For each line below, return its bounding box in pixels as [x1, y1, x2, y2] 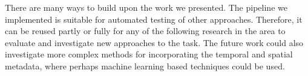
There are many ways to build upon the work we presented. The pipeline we [5, 1, 287, 13]
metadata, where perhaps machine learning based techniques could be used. [5, 59, 285, 72]
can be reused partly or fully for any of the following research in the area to [5, 25, 286, 37]
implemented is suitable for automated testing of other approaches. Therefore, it [5, 13, 303, 25]
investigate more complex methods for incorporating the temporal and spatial [5, 48, 293, 60]
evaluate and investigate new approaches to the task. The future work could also [5, 36, 304, 48]
